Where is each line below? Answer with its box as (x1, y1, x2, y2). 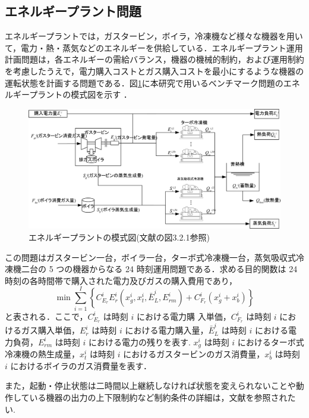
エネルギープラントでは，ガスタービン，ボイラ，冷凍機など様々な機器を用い (5, 30, 303, 42)
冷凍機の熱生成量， (5, 348, 80, 360)
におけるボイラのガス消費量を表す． (10, 359, 152, 372)
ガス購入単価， (21, 324, 80, 336)
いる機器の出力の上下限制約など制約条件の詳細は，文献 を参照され (29, 391, 288, 403)
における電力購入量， (125, 324, 209, 336)
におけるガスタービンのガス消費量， (123, 348, 265, 360)
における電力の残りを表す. (88, 335, 191, 348)
